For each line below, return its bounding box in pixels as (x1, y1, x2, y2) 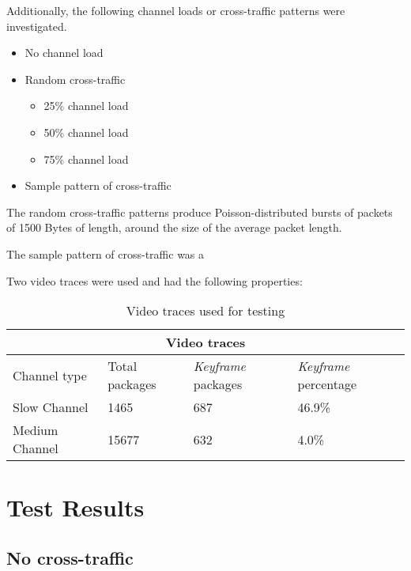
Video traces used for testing (126, 301, 285, 320)
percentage (297, 375, 357, 394)
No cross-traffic (6, 545, 134, 569)
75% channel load (43, 150, 129, 167)
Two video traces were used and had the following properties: (6, 272, 303, 289)
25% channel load (43, 97, 129, 114)
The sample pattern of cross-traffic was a (6, 245, 205, 262)
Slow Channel (13, 398, 89, 417)
